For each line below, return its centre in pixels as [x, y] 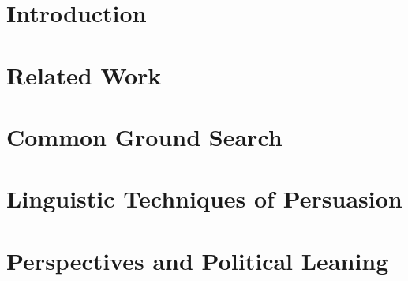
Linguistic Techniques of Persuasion [204, 199]
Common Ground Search [144, 136]
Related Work [84, 75]
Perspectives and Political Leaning [198, 260]
